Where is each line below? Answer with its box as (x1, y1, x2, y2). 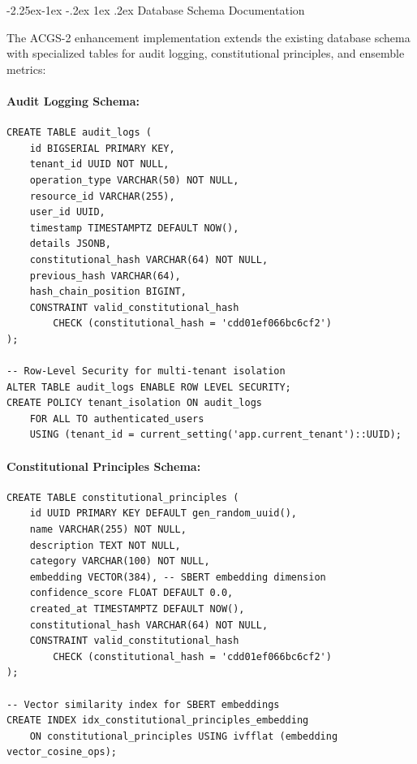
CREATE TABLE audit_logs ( (6, 127, 152, 139)
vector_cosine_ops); (6, 746, 118, 758)
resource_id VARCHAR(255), (29, 190, 175, 202)
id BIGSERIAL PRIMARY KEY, (29, 142, 175, 154)
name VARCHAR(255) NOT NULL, (29, 524, 187, 536)
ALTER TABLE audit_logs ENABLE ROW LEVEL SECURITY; (6, 381, 291, 393)
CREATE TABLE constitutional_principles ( (6, 491, 239, 503)
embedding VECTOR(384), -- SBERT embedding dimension (29, 571, 326, 583)
